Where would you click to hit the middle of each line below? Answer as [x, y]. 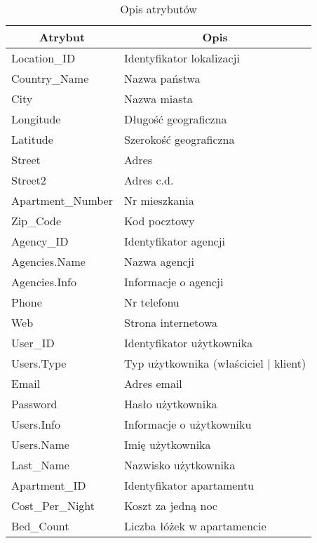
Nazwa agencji [159, 261]
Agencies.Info [44, 282]
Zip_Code [36, 221]
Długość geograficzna [176, 119]
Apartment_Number [62, 200]
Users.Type [39, 363]
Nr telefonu [152, 302]
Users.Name [40, 444]
